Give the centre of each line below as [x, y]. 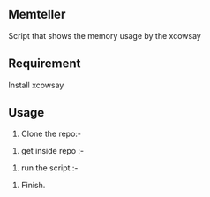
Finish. [33, 186]
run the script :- [49, 168]
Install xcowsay [36, 85]
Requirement [45, 64]
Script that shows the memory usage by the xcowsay [105, 35]
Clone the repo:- [51, 134]
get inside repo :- [52, 151]
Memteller [37, 15]
